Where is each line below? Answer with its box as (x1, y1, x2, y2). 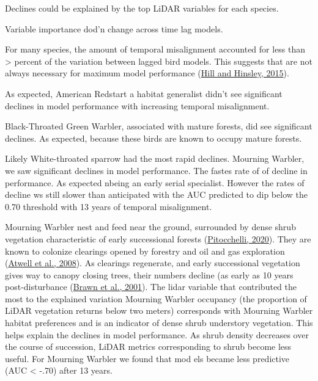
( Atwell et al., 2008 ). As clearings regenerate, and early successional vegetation (5, 256, 300, 269)
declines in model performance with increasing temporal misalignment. (5, 99, 270, 112)
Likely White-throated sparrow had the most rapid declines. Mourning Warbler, (5, 152, 305, 165)
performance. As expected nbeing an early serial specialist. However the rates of (5, 176, 305, 189)
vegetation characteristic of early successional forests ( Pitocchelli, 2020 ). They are (5, 232, 311, 245)
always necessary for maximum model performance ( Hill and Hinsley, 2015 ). (5, 67, 289, 79)
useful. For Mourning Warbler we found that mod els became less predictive (5, 352, 290, 365)
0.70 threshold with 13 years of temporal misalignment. (5, 200, 212, 212)
